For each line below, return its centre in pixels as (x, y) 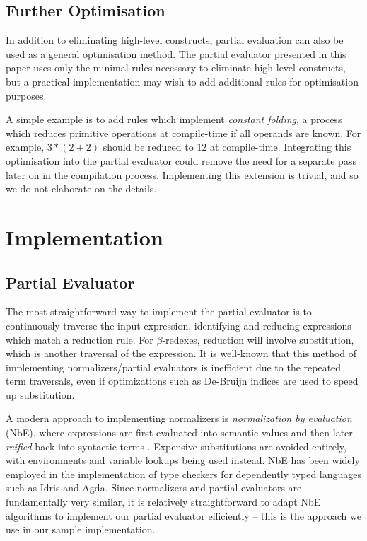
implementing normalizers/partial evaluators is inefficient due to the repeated (174, 367)
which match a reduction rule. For (80, 339)
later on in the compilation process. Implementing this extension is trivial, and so (182, 174)
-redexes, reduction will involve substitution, (258, 339)
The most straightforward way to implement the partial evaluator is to (159, 312)
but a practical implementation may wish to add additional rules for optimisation (182, 81)
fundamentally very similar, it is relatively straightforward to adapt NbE (163, 502)
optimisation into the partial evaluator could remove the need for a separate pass (181, 160)
